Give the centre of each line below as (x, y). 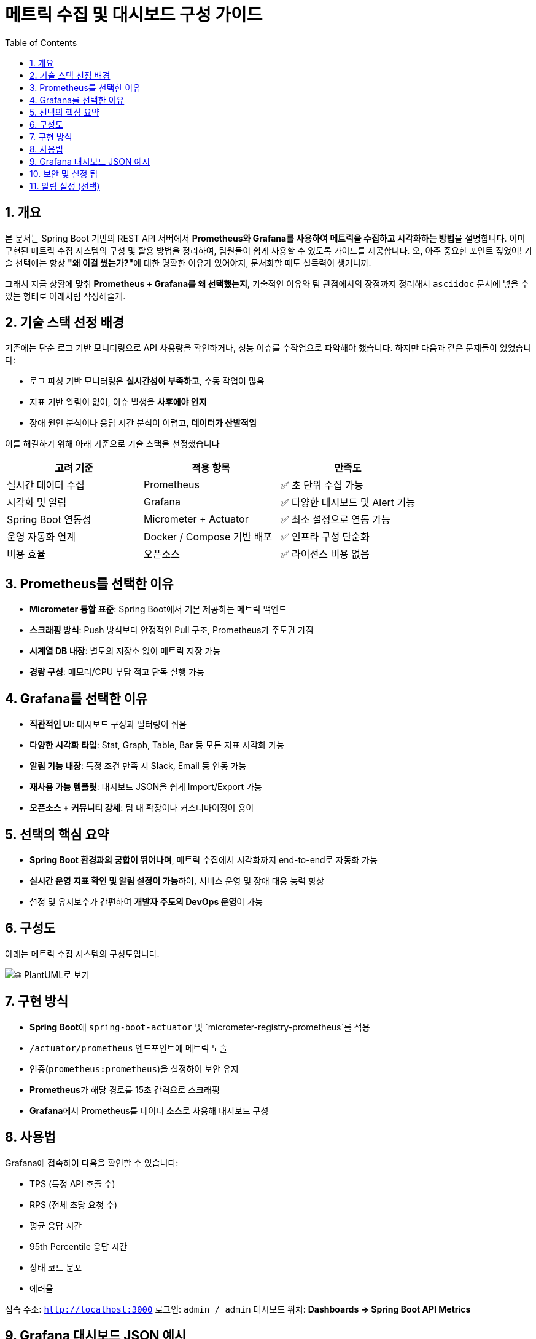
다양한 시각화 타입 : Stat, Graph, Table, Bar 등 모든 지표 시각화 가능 (157, 745)
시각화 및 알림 (37, 503)
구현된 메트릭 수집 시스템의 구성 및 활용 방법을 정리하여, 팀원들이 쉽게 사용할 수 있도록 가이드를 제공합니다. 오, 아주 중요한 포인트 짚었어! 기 (269, 250)
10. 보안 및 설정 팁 (64, 173)
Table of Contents (41, 42)
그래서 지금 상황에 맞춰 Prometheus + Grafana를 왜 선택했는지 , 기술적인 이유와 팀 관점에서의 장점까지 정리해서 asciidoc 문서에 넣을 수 (267, 283)
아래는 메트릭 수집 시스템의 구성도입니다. (82, 954)
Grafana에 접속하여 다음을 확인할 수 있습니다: (92, 1163)
